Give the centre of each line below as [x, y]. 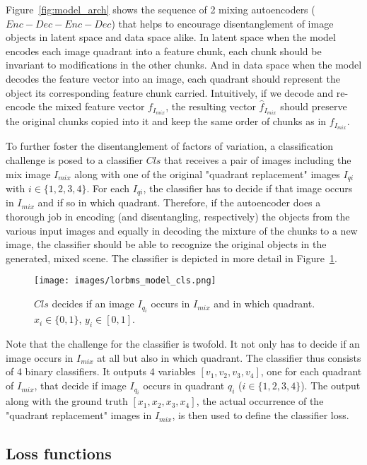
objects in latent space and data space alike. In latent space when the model [171, 37]
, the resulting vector [211, 106]
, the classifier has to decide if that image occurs [248, 188]
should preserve [314, 106]
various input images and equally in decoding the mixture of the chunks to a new [182, 230]
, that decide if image [80, 385]
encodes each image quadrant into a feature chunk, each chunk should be [164, 51]
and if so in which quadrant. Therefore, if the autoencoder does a [179, 202]
